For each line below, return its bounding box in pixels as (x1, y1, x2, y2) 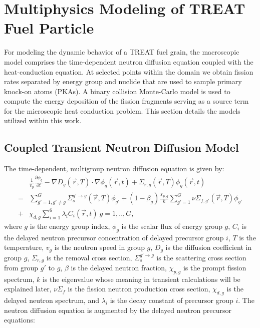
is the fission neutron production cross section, (68, 283, 210, 294)
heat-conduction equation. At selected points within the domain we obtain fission (4, 66, 253, 77)
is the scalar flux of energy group (121, 220, 222, 231)
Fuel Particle (4, 18, 94, 38)
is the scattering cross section (156, 252, 246, 262)
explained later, (4, 283, 52, 294)
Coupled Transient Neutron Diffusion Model (4, 140, 239, 155)
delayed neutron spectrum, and (4, 295, 99, 305)
